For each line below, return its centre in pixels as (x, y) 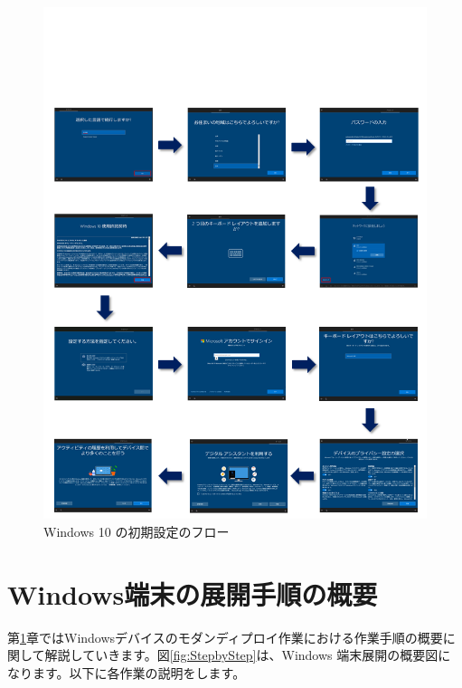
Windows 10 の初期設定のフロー (137, 531)
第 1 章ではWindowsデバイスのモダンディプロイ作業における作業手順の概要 (225, 637)
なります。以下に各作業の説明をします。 (127, 672)
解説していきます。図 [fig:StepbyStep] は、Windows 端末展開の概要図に (248, 655)
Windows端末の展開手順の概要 (193, 593)
